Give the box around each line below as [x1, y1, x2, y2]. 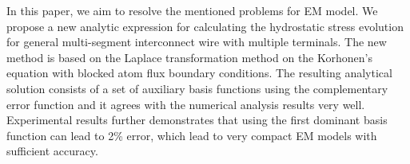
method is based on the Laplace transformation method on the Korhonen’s [6, 49, 372, 65]
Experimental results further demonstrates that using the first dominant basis [6, 111, 388, 128]
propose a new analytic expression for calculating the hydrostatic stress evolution [6, 18, 404, 34]
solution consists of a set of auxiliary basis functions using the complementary [6, 80, 388, 96]
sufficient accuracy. [6, 143, 98, 159]
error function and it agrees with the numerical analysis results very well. [6, 96, 365, 112]
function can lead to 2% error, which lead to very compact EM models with [6, 127, 377, 143]
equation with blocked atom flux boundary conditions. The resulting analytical [6, 64, 392, 81]
